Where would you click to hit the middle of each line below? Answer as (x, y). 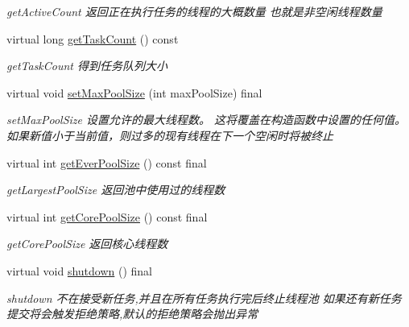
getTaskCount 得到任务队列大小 (87, 66)
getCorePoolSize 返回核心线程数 (87, 244)
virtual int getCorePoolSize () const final (107, 216)
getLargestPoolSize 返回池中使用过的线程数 (116, 190)
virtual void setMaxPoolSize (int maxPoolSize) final (134, 92)
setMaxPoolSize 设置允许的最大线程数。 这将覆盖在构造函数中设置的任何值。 (207, 120)
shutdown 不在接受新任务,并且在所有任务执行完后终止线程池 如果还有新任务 (204, 298)
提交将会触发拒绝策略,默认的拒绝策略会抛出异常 (132, 314)
